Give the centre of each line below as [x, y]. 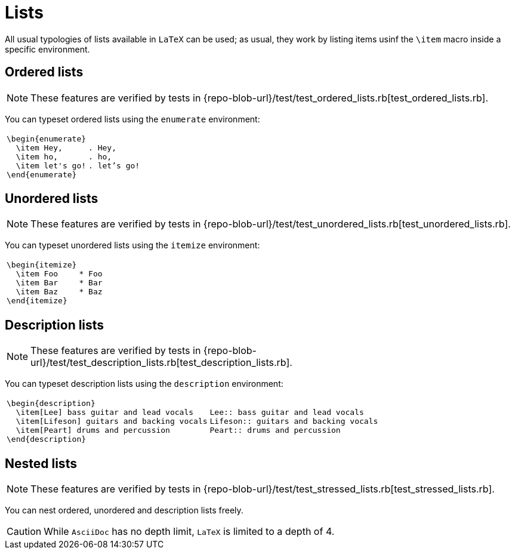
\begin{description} [51, 404]
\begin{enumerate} [47, 138]
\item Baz [37, 292]
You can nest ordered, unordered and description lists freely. [124, 510]
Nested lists [41, 463]
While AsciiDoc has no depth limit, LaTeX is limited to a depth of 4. [189, 532]
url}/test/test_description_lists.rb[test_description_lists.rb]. [161, 363]
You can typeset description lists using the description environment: [144, 384]
